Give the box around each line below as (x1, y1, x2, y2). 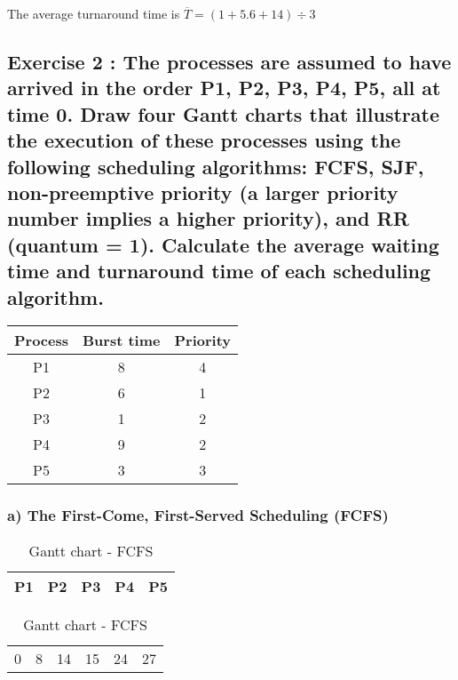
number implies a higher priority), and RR (7, 204, 409, 232)
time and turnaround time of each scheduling (7, 257, 431, 284)
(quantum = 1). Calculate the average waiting (7, 230, 439, 258)
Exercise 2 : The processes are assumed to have (7, 47, 452, 75)
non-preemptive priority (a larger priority (7, 178, 399, 205)
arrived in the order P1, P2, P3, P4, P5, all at (7, 74, 441, 101)
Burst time (83, 330, 161, 351)
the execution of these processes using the (7, 126, 401, 154)
